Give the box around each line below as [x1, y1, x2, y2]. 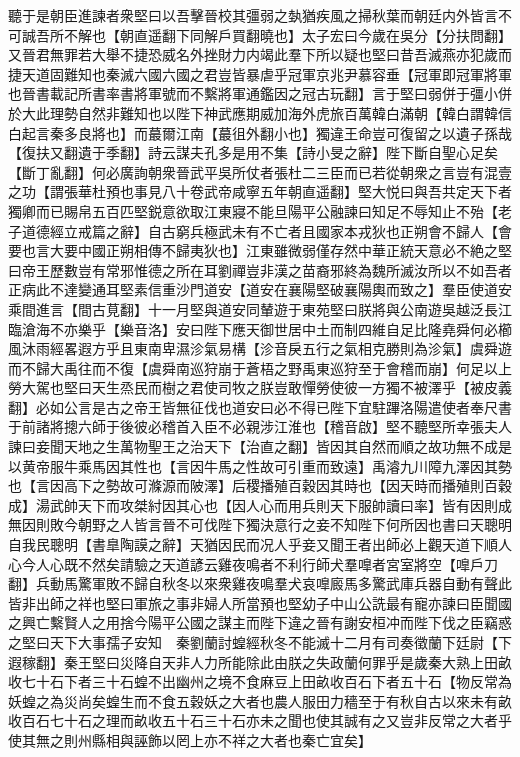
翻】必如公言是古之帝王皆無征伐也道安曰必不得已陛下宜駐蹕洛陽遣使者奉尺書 [8, 396, 512, 417]
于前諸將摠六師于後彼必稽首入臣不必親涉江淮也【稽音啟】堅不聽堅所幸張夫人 [8, 416, 512, 437]
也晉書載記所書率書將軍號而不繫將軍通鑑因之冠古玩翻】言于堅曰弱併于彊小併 [8, 83, 512, 104]
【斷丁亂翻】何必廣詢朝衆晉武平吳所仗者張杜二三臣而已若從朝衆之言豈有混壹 [8, 161, 512, 182]
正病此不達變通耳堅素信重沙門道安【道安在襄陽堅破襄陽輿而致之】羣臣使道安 [8, 279, 512, 300]
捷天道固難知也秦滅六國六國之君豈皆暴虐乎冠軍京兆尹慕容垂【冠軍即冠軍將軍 [8, 63, 512, 84]
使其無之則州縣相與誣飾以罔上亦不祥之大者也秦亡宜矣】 [8, 729, 372, 750]
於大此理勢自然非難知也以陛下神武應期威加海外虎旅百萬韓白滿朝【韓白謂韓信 [8, 102, 512, 123]
